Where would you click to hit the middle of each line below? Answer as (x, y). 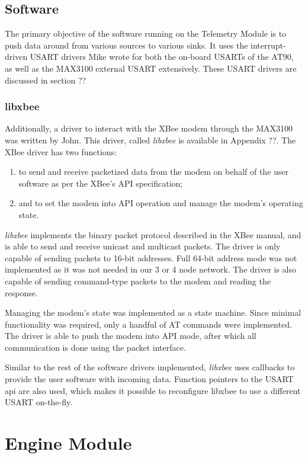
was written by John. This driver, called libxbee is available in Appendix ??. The (150, 140)
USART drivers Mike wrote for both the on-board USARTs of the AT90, (162, 57)
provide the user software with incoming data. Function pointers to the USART (149, 379)
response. (21, 292)
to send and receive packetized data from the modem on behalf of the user (154, 172)
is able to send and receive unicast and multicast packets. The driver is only (143, 246)
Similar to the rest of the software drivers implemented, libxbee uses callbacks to (150, 367)
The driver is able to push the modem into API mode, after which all (131, 336)
